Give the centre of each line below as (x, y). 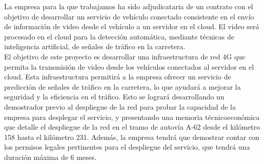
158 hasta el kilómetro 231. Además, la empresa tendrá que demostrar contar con (132, 137)
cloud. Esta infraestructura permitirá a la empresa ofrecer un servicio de (118, 77)
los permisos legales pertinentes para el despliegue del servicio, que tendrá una (127, 147)
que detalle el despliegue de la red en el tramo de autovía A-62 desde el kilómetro (132, 127)
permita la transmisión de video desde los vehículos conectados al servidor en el (129, 66)
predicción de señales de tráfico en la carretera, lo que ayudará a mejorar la (123, 86)
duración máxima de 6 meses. (50, 157)
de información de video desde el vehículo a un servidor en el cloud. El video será (132, 26)
